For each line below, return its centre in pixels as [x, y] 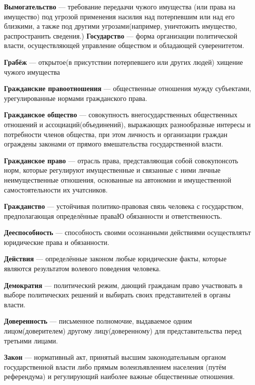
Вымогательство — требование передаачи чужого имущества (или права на [120, 6]
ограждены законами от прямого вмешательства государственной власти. [114, 144]
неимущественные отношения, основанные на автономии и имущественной [118, 179]
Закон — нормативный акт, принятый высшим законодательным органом [115, 357]
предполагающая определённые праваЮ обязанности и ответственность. [113, 216]
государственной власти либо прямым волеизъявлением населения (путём [115, 366]
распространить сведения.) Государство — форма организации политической [121, 35]
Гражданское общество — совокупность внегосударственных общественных [121, 115]
